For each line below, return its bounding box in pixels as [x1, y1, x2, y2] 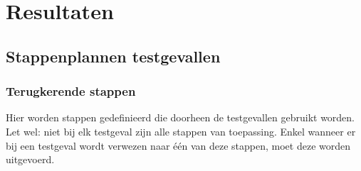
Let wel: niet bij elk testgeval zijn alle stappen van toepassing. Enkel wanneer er [6, 123, 356, 138]
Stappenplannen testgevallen [6, 45, 221, 67]
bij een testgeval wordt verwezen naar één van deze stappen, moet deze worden [6, 138, 351, 153]
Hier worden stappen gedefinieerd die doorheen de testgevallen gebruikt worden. [6, 110, 355, 125]
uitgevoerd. [6, 152, 55, 167]
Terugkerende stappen [6, 82, 136, 100]
